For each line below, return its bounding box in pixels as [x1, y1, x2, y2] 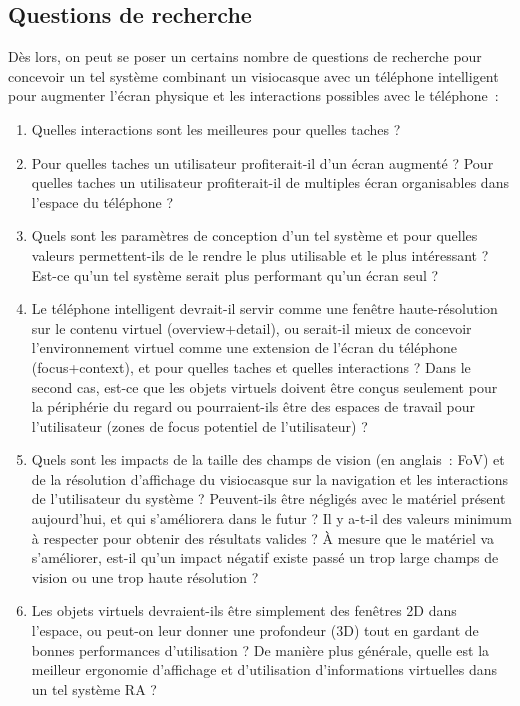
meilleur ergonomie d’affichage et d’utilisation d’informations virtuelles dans [31, 659, 498, 680]
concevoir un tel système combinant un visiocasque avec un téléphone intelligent [8, 65, 499, 86]
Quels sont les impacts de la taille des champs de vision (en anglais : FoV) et [31, 449, 505, 470]
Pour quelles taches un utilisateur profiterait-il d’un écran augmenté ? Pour [31, 152, 494, 173]
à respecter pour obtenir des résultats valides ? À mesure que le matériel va [31, 527, 495, 548]
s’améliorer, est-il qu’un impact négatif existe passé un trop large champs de [31, 547, 499, 568]
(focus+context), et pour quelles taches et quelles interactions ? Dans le [31, 356, 471, 377]
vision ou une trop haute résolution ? [31, 566, 259, 587]
